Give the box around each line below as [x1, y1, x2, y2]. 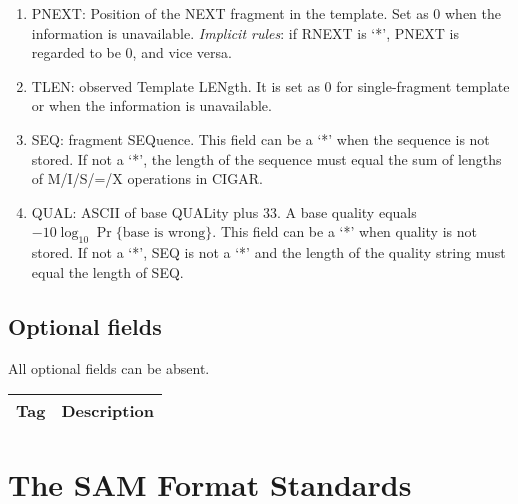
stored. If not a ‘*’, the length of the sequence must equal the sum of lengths [31, 148, 502, 169]
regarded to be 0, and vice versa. [31, 42, 232, 63]
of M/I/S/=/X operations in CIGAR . [31, 168, 263, 189]
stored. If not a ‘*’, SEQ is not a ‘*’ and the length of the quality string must [31, 242, 506, 263]
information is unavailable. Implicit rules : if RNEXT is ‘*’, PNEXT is [31, 22, 459, 43]
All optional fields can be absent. [8, 357, 210, 378]
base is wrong [122, 226, 206, 241]
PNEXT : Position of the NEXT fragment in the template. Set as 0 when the [31, 3, 501, 23]
